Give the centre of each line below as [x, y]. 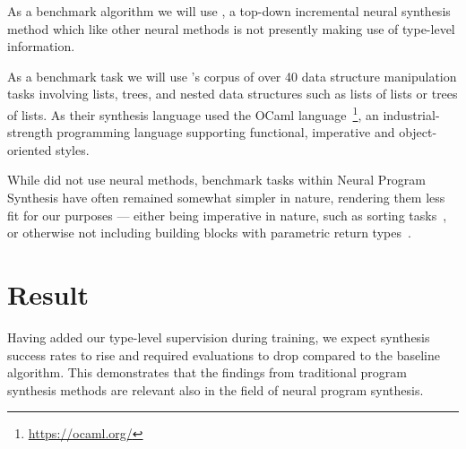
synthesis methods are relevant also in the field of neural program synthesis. [216, 389]
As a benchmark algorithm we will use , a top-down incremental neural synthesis [229, 11]
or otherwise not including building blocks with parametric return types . [209, 233]
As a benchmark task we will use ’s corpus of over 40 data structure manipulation [232, 76]
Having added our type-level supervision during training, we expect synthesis [219, 337]
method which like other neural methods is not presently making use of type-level [231, 28]
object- [418, 132]
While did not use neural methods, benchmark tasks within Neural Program [217, 180]
